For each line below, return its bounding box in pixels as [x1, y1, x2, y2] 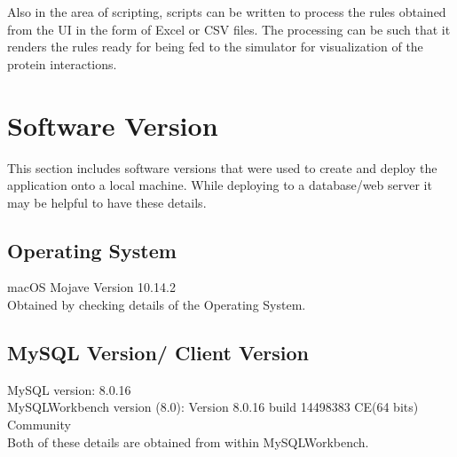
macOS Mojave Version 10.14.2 [7, 278, 176, 296]
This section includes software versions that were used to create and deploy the [7, 158, 437, 177]
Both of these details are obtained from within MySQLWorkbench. [7, 432, 369, 451]
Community [7, 415, 71, 434]
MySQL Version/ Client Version [7, 339, 309, 366]
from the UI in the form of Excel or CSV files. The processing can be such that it [7, 20, 451, 38]
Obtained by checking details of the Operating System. [7, 295, 306, 314]
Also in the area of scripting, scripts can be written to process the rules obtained [7, 3, 446, 20]
